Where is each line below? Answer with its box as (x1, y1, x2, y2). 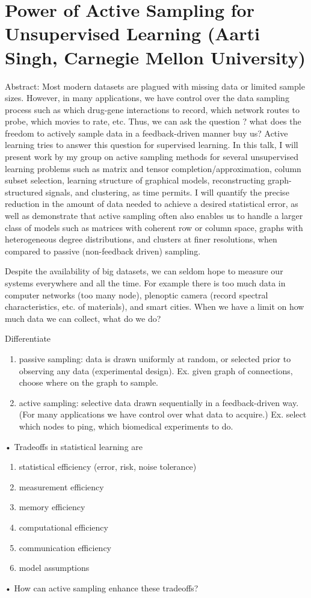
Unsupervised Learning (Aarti (5, 21, 260, 46)
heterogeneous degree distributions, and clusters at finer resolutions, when (5, 233, 277, 245)
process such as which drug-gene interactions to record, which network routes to (5, 103, 300, 116)
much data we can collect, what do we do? (5, 312, 161, 324)
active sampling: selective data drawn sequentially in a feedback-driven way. (19, 396, 299, 408)
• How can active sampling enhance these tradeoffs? (5, 581, 199, 594)
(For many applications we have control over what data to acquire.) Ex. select (19, 408, 307, 421)
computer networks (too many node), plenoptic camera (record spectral (5, 288, 268, 301)
